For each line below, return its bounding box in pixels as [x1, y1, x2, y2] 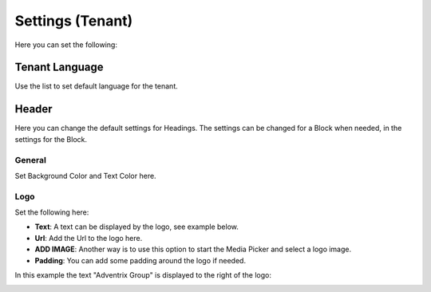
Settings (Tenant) [14, 12, 133, 30]
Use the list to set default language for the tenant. [14, 81, 179, 91]
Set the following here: [14, 207, 89, 217]
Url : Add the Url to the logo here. [34, 233, 143, 243]
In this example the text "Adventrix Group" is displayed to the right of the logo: [14, 270, 271, 279]
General [14, 154, 47, 165]
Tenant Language [14, 61, 104, 74]
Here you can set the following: [14, 40, 117, 49]
